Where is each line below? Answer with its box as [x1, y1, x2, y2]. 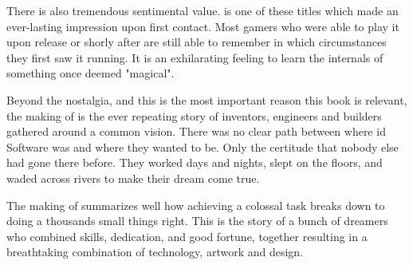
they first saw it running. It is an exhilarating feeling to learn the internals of [6, 49, 383, 65]
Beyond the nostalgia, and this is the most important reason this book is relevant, [6, 91, 407, 108]
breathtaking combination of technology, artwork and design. [6, 243, 304, 260]
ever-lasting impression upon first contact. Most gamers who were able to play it [6, 18, 399, 34]
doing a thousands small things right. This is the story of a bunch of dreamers [6, 212, 388, 229]
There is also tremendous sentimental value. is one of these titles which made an [6, 2, 399, 18]
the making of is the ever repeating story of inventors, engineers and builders [6, 107, 382, 124]
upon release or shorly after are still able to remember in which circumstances [6, 34, 387, 50]
